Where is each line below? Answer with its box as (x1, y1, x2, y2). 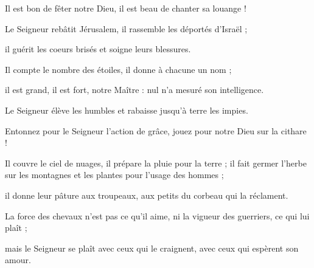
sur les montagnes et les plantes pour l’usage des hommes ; (5, 168, 224, 181)
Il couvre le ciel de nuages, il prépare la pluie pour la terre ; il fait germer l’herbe (5, 156, 307, 169)
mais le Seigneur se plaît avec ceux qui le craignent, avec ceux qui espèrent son (5, 241, 299, 254)
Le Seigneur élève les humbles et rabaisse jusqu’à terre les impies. (5, 103, 248, 116)
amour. (5, 253, 31, 266)
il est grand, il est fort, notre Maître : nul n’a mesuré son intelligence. (5, 83, 264, 96)
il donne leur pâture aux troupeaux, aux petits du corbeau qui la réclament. (5, 188, 288, 201)
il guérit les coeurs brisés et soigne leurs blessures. (5, 43, 191, 55)
